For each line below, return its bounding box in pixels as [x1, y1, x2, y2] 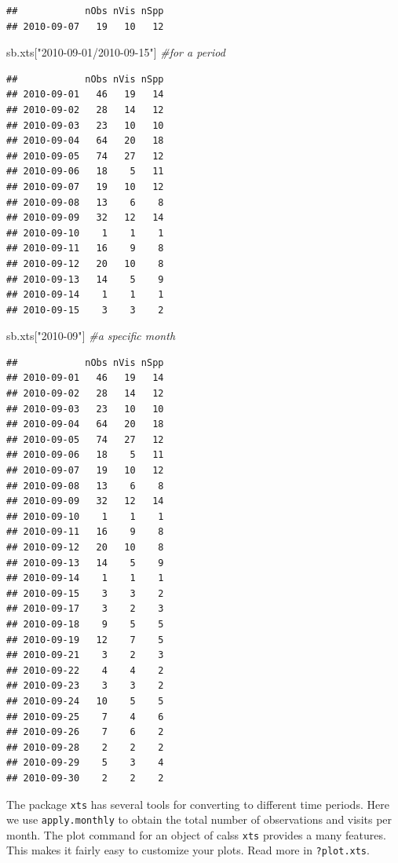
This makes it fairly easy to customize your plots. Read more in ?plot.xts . [6, 842, 370, 858]
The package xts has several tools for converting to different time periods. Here [6, 795, 389, 812]
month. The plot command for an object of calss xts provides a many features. [6, 826, 386, 843]
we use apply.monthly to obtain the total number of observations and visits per [6, 811, 393, 828]
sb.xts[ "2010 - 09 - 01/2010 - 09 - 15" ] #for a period [6, 44, 225, 60]
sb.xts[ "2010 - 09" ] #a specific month [6, 327, 176, 344]
